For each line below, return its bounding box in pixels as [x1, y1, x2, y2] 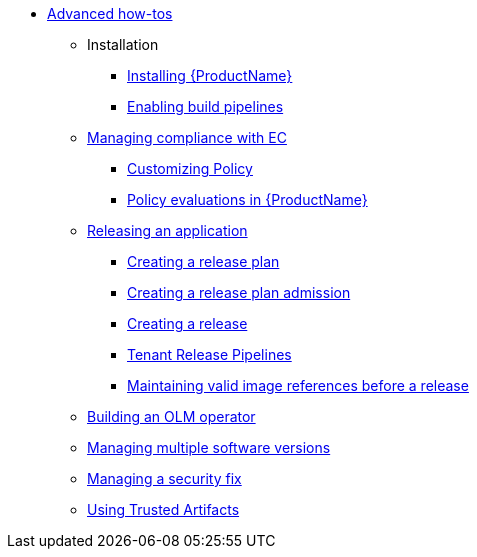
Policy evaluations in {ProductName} [127, 191, 368, 208]
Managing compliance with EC [87, 129, 287, 146]
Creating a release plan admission [127, 284, 351, 301]
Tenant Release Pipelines [127, 346, 292, 363]
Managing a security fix [87, 470, 242, 487]
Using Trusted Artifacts [87, 501, 240, 518]
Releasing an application [87, 222, 248, 239]
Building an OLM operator [87, 408, 256, 425]
